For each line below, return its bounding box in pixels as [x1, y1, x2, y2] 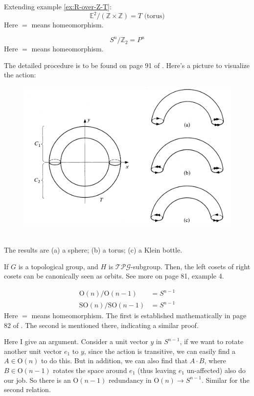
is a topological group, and [18, 261, 98, 271]
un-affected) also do [186, 365, 246, 375]
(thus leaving [137, 365, 177, 375]
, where [204, 355, 226, 366]
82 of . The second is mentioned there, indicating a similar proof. [4, 320, 199, 330]
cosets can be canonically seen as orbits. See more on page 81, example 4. [4, 271, 224, 281]
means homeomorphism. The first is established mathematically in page [31, 310, 247, 321]
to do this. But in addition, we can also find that [41, 355, 188, 366]
